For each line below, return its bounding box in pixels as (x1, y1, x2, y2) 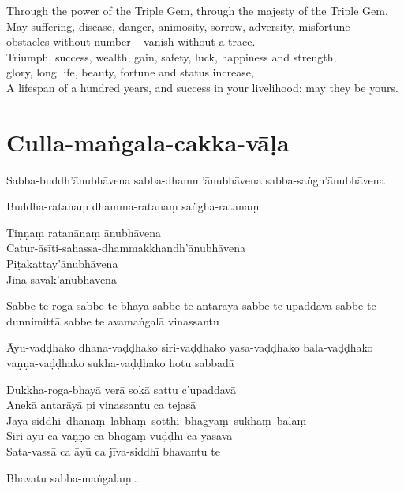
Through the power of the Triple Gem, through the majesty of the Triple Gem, (6, 2, 388, 18)
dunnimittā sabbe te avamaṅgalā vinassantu (6, 312, 219, 329)
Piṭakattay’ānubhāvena (6, 255, 118, 272)
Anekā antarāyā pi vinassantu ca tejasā (6, 396, 196, 413)
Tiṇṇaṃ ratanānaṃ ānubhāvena (6, 224, 162, 240)
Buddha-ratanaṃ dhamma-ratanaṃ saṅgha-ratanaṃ (6, 198, 260, 214)
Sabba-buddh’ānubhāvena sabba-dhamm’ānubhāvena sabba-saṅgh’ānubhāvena (6, 171, 385, 188)
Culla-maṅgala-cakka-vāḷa (6, 125, 290, 158)
